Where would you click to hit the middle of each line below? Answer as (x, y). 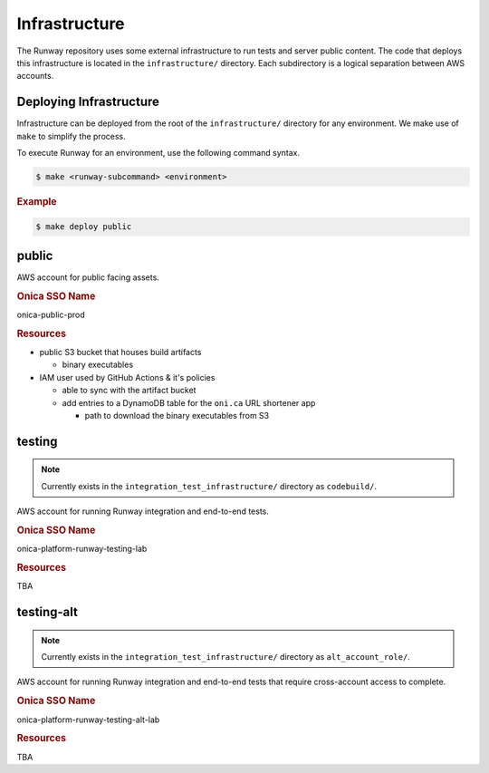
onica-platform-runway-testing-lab (82, 549)
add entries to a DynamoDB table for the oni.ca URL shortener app (189, 402)
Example (37, 201)
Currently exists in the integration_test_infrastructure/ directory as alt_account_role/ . (226, 657)
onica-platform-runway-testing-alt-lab (88, 720)
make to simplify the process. (71, 136)
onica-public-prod (51, 314)
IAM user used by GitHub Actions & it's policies (127, 377)
